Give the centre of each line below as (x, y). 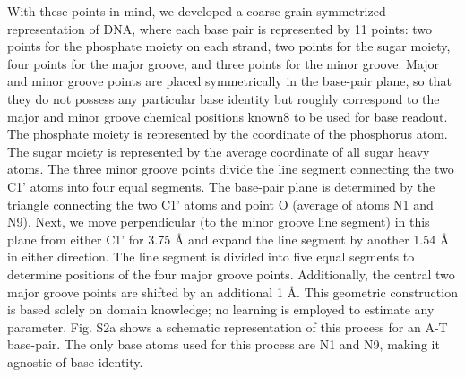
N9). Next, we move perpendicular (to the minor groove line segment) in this (219, 222)
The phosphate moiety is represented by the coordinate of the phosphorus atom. (228, 134)
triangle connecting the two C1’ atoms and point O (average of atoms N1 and (220, 204)
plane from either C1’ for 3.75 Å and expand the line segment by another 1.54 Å (228, 239)
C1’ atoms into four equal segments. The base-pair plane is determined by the (221, 186)
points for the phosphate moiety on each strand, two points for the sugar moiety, (229, 46)
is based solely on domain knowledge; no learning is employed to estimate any (221, 309)
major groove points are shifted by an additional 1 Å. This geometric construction (232, 291)
